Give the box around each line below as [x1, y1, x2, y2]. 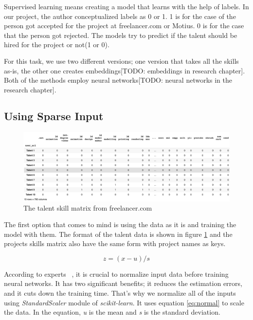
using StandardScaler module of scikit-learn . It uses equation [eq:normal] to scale [4, 297, 244, 307]
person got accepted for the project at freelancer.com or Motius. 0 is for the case [4, 20, 244, 31]
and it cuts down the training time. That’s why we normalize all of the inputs [4, 287, 236, 298]
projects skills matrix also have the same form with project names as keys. [4, 238, 226, 249]
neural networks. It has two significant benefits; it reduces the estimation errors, [4, 278, 242, 288]
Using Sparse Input [4, 108, 104, 123]
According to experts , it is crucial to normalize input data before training [4, 268, 229, 279]
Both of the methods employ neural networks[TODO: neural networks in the [4, 75, 232, 85]
